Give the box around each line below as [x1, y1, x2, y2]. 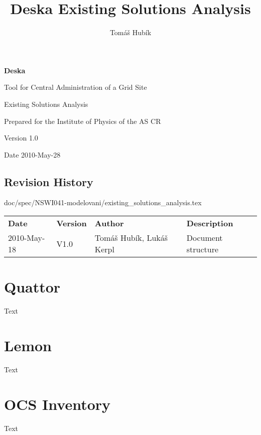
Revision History [4, 174, 93, 189]
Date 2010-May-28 [4, 149, 61, 160]
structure [186, 243, 219, 255]
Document [186, 232, 223, 244]
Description [186, 217, 233, 229]
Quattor [4, 276, 61, 297]
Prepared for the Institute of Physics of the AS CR [4, 115, 161, 126]
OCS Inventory [4, 393, 111, 414]
